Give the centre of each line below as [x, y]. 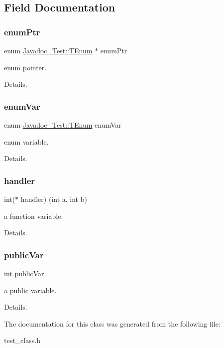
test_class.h [22, 340]
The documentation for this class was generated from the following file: [112, 323]
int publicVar [24, 273]
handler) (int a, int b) [54, 199]
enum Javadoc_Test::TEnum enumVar [63, 125]
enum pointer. [25, 67]
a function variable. [34, 216]
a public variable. [30, 290]
